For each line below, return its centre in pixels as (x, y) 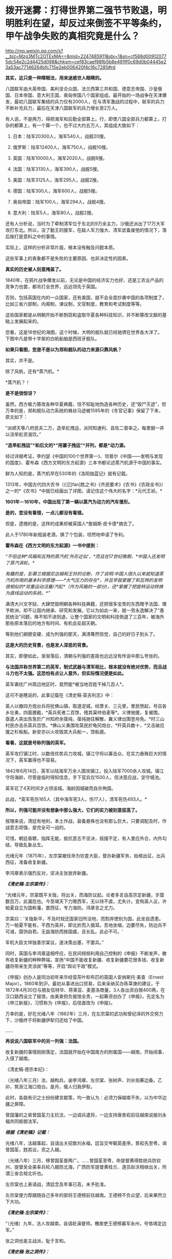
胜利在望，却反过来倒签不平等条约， (91, 23)
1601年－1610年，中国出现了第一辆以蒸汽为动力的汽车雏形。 (69, 502)
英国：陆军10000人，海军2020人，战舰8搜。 (60, 158)
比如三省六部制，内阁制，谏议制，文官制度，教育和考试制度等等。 (75, 304)
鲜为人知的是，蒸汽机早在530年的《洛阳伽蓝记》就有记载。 (68, 473)
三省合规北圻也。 (28, 1173)
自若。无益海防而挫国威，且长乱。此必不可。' (76, 931)
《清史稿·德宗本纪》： (27, 1069)
